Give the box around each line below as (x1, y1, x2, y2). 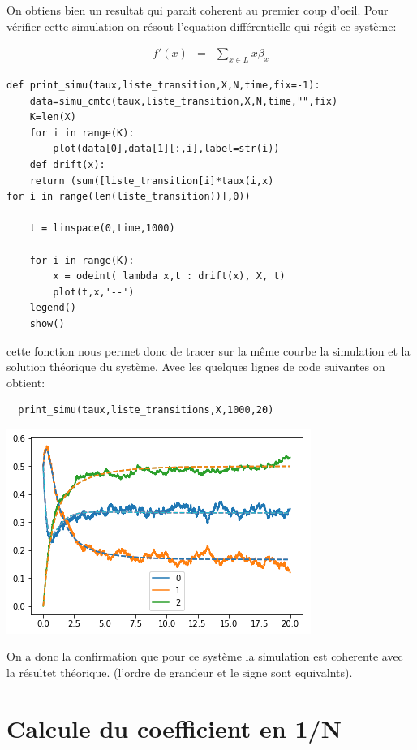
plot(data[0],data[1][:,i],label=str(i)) (53, 143, 280, 155)
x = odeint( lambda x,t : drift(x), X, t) (53, 270, 286, 282)
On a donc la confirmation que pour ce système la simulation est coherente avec (6, 648, 403, 665)
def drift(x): (29, 158, 105, 170)
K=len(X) (29, 111, 76, 123)
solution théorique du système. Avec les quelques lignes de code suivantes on (6, 358, 385, 375)
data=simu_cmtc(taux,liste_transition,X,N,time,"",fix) (29, 95, 338, 107)
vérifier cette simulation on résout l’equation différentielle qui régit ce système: (6, 17, 397, 34)
